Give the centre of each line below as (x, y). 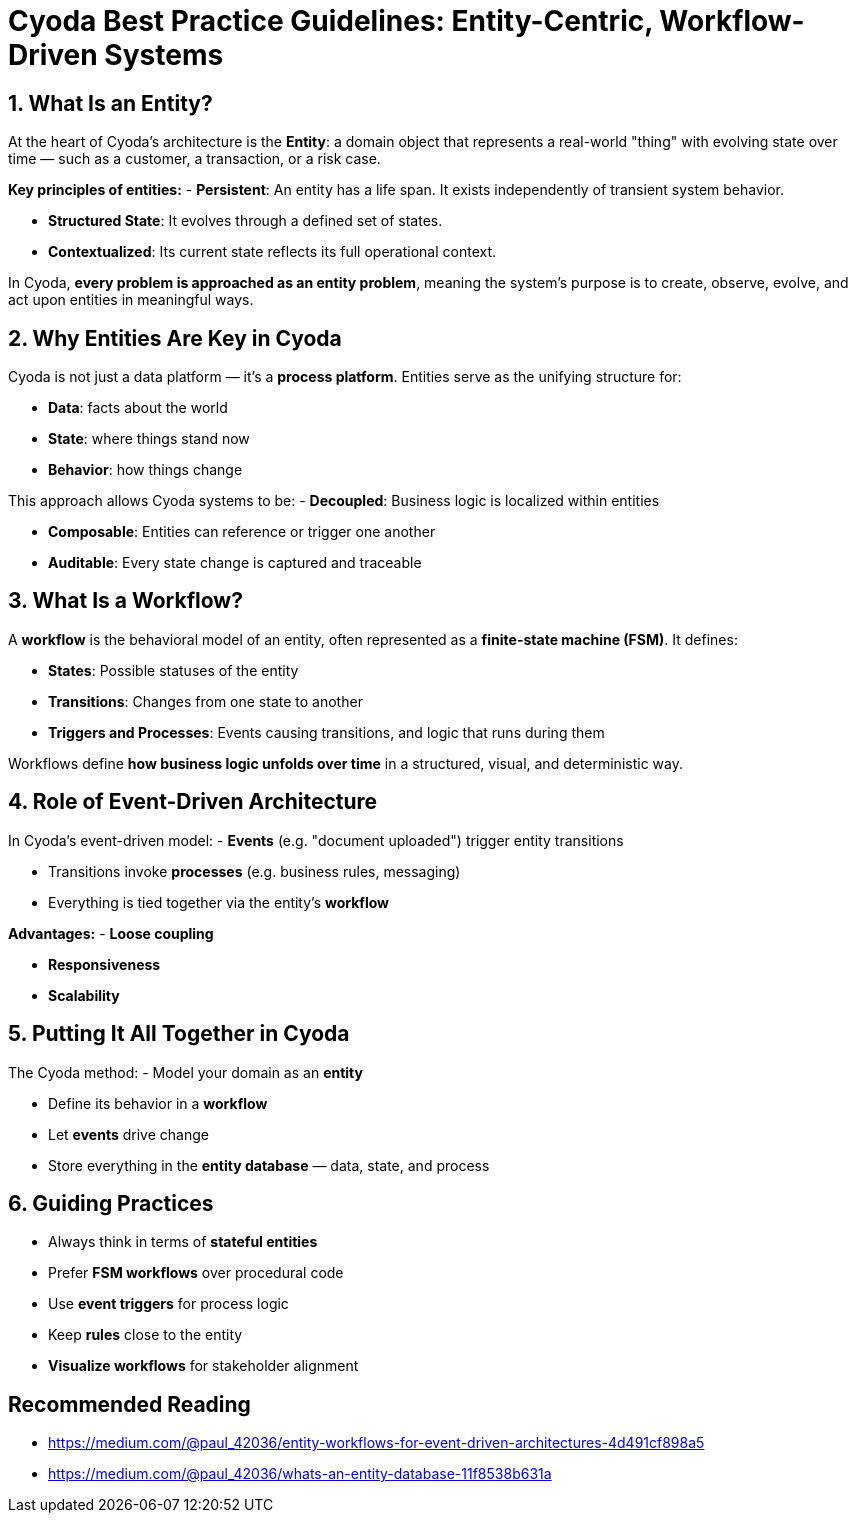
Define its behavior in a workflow (158, 1103)
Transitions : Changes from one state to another (205, 701)
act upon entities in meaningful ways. (131, 300)
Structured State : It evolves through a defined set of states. (245, 221)
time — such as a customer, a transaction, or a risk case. (194, 159)
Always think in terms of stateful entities (183, 1242)
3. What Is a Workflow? (125, 601)
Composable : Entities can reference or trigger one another (242, 532)
